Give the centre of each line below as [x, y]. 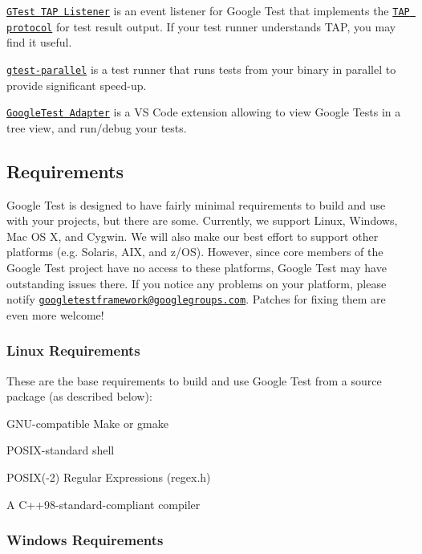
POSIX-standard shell [61, 450]
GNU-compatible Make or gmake [87, 423]
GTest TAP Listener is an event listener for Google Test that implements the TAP [208, 10]
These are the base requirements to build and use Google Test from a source [194, 380]
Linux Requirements [73, 350]
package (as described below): [79, 396]
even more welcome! [55, 314]
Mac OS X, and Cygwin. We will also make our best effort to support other [193, 236]
